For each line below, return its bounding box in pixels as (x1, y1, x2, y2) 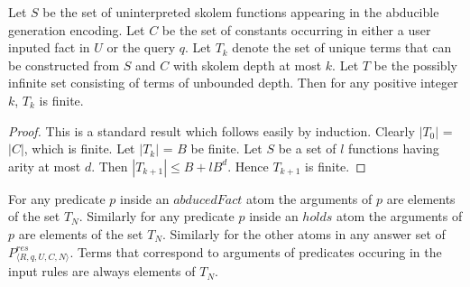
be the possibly (373, 55, 457, 74)
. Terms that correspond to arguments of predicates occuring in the (69, 242, 442, 261)
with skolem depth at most (172, 55, 322, 74)
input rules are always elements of (8, 262, 196, 281)
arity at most (8, 156, 81, 175)
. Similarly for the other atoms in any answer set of (162, 224, 446, 243)
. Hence (227, 156, 269, 175)
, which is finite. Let (23, 139, 135, 158)
